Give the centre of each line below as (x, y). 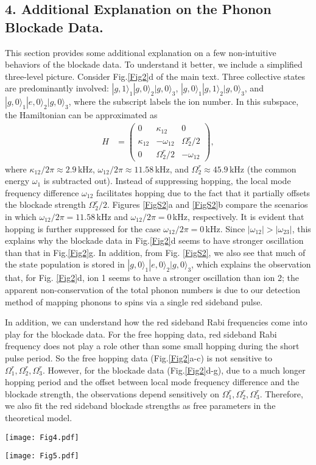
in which (21, 216)
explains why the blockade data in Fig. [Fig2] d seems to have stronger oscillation (154, 240)
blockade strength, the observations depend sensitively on (112, 393)
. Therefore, (281, 393)
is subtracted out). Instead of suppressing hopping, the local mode (167, 181)
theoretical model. (39, 417)
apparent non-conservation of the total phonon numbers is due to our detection (153, 289)
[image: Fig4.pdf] (42, 437)
